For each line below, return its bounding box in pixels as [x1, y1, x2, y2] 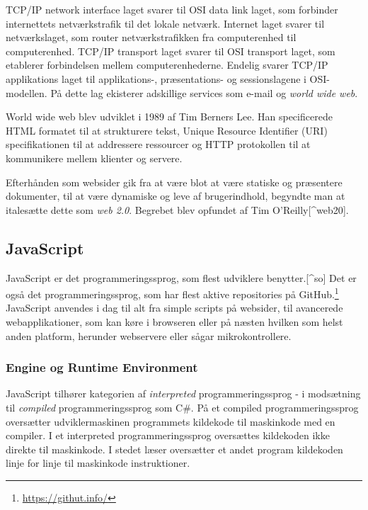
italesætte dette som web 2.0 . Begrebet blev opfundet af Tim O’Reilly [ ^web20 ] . [6, 202, 349, 217]
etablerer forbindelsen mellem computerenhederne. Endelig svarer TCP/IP [6, 57, 328, 72]
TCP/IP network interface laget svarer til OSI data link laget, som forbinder [6, 2, 338, 16]
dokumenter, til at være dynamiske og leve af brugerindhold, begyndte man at [6, 188, 345, 203]
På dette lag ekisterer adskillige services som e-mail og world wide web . [50, 85, 358, 100]
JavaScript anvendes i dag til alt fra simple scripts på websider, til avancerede [6, 300, 343, 315]
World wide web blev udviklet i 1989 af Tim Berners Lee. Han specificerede [6, 109, 333, 124]
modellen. [6, 85, 47, 100]
